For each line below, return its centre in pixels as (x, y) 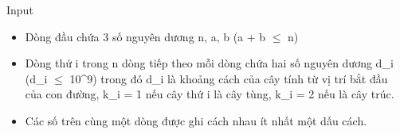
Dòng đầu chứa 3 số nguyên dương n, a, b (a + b (145, 36)
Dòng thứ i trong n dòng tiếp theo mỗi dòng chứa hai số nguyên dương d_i (209, 63)
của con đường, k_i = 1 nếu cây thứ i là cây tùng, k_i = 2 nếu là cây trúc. (210, 94)
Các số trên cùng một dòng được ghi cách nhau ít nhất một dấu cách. (196, 120)
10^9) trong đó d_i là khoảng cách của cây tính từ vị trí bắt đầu (229, 78)
